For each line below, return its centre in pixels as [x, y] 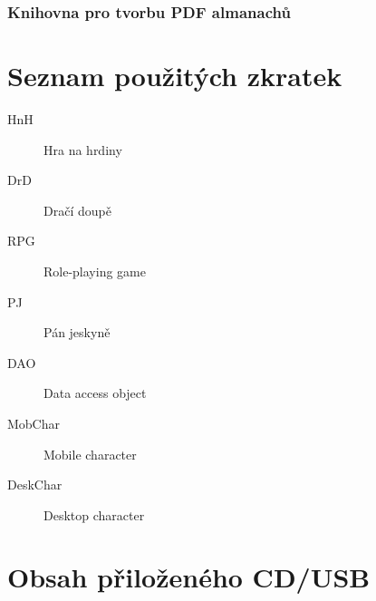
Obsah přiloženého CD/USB [189, 577]
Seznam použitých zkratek [175, 76]
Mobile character [90, 454]
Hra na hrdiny [83, 149]
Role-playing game [95, 271]
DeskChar [35, 485]
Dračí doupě [77, 210]
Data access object [95, 393]
